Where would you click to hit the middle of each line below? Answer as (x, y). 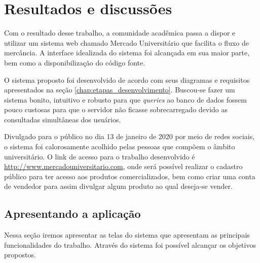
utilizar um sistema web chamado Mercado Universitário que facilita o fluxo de (126, 42)
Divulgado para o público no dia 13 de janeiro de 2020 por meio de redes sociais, (129, 136)
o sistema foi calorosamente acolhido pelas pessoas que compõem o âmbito (120, 146)
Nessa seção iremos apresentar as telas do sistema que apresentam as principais (127, 235)
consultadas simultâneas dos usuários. (63, 119)
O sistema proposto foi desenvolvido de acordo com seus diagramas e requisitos (127, 79)
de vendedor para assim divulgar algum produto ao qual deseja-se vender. (118, 186)
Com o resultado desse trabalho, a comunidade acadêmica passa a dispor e (120, 33)
